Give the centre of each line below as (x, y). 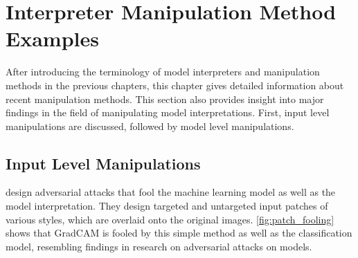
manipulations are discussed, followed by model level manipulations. (150, 126)
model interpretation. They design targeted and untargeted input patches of (167, 206)
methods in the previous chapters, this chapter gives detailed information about (175, 85)
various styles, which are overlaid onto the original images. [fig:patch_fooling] (170, 219)
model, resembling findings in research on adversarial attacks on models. (159, 246)
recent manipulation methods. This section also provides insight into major (165, 99)
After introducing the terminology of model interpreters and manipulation (163, 72)
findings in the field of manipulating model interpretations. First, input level (168, 112)
